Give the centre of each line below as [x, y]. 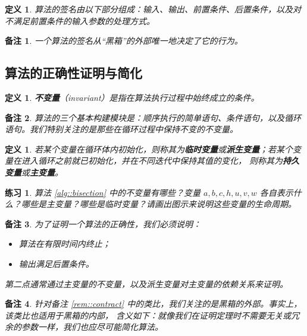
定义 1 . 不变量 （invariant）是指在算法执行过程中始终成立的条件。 [132, 97]
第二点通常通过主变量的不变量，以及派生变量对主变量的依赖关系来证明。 [146, 283]
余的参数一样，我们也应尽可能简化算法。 [84, 327]
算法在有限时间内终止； [65, 244]
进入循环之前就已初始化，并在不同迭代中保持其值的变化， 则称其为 [152, 161]
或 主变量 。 [42, 172]
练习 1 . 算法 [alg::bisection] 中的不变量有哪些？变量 [103, 192]
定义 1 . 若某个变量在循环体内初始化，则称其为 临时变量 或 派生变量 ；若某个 [149, 149]
